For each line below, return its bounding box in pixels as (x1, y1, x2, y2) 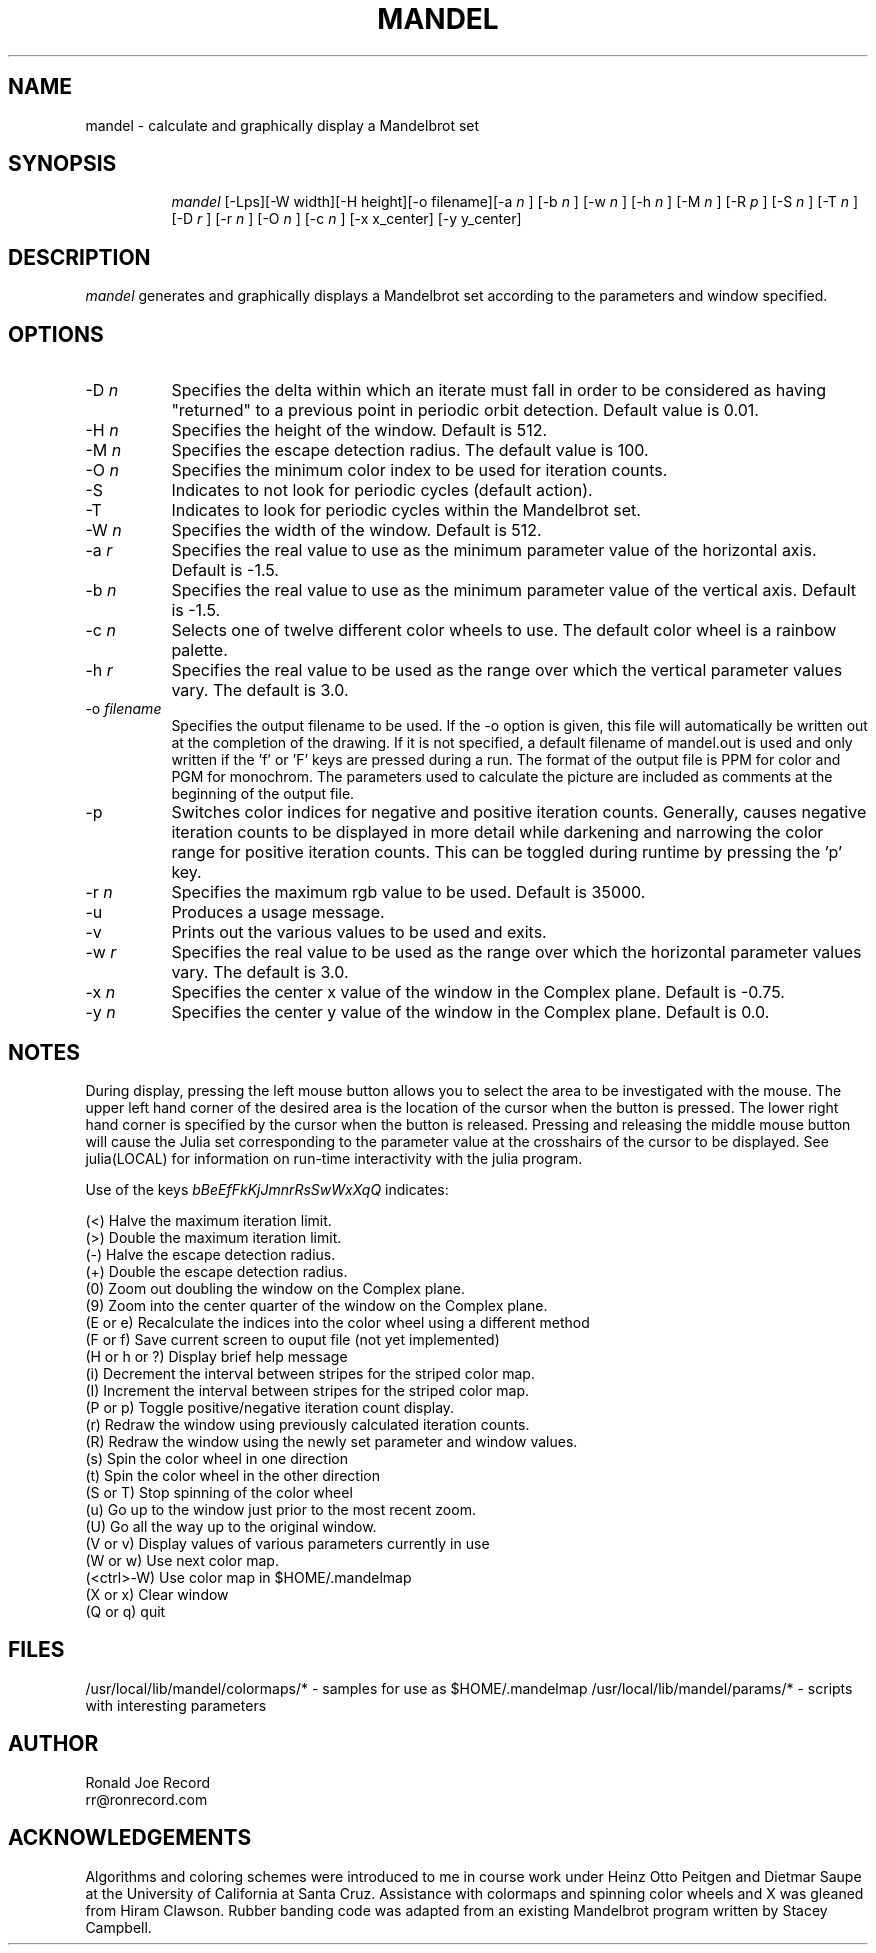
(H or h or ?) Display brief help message (85, 1347, 348, 1365)
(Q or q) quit (85, 1602, 166, 1620)
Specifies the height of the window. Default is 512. (171, 420, 548, 441)
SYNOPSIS (8, 151, 117, 177)
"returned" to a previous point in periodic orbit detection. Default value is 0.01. (171, 400, 759, 421)
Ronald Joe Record (85, 1773, 211, 1791)
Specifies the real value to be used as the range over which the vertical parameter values (171, 660, 843, 681)
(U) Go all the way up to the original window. (85, 1517, 377, 1535)
